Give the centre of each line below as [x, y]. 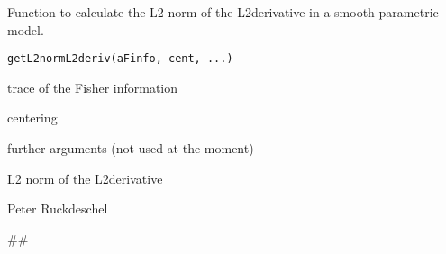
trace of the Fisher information [93, 87]
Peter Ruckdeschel [58, 209]
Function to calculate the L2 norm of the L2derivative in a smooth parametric [223, 12]
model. [26, 29]
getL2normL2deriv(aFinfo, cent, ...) [120, 59]
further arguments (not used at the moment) [131, 148]
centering [32, 118]
